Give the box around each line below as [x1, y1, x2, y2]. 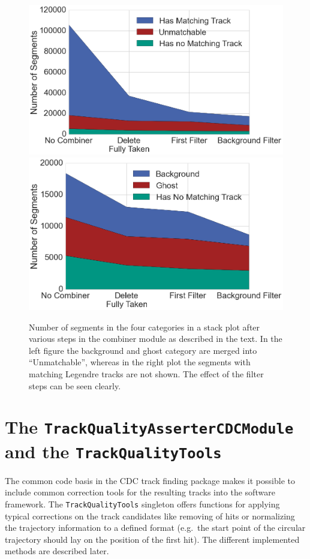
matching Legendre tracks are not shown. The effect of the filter [29, 367, 264, 380]
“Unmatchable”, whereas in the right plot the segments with [29, 356, 251, 368]
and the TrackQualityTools [5, 438, 222, 463]
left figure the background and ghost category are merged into [29, 344, 257, 356]
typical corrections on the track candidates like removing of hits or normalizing [5, 509, 295, 522]
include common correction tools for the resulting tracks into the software [5, 486, 275, 498]
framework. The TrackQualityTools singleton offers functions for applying [5, 497, 280, 510]
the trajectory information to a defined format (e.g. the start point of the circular [5, 521, 306, 534]
